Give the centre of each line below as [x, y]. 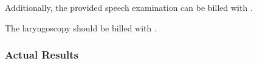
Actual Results [42, 55]
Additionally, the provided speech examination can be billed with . [129, 7]
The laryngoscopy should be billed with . [81, 27]
